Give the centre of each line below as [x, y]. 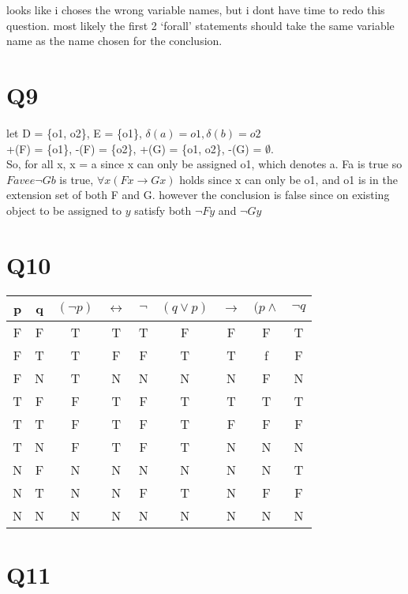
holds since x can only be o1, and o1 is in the [288, 179]
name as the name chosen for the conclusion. [114, 41]
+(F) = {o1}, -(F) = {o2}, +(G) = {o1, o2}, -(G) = [134, 148]
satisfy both [163, 210]
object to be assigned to [64, 210]
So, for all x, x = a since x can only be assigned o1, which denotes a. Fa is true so [204, 164]
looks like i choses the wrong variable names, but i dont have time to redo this [196, 9]
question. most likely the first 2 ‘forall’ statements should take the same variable [200, 25]
